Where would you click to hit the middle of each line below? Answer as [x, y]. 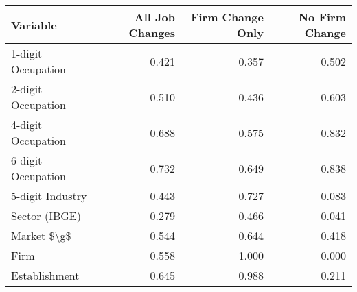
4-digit [27, 124]
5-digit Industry [49, 196]
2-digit [27, 89]
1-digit [27, 53]
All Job [155, 17]
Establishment [45, 275]
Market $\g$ [41, 235]
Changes [152, 33]
